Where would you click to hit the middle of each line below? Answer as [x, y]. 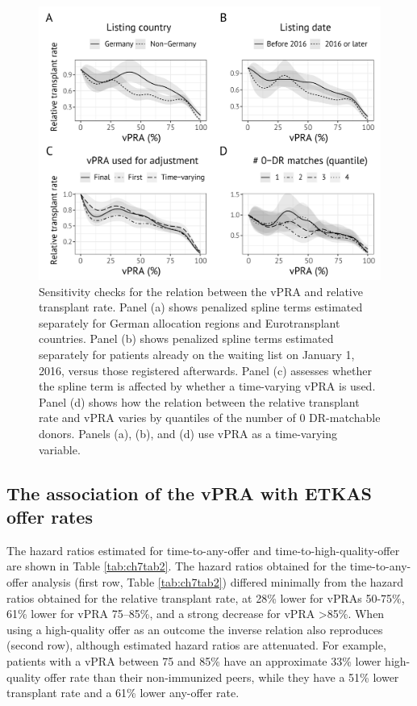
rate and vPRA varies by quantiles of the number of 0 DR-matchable [210, 418]
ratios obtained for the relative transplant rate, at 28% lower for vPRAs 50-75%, [206, 597]
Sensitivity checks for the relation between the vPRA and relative [201, 291]
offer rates [50, 517]
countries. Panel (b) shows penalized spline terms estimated [186, 338]
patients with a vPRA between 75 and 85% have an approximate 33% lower [194, 660]
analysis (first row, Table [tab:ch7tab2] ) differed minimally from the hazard [218, 582]
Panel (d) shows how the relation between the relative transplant [199, 401]
